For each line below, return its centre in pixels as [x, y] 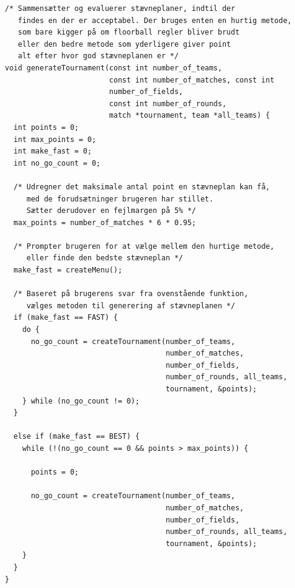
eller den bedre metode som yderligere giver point [124, 44]
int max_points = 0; [55, 139]
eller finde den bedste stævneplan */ [105, 258]
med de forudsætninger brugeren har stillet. [120, 199]
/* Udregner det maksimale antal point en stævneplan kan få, [142, 187]
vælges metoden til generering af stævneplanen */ [131, 306]
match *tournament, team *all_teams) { [189, 116]
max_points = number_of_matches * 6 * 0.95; [105, 222]
